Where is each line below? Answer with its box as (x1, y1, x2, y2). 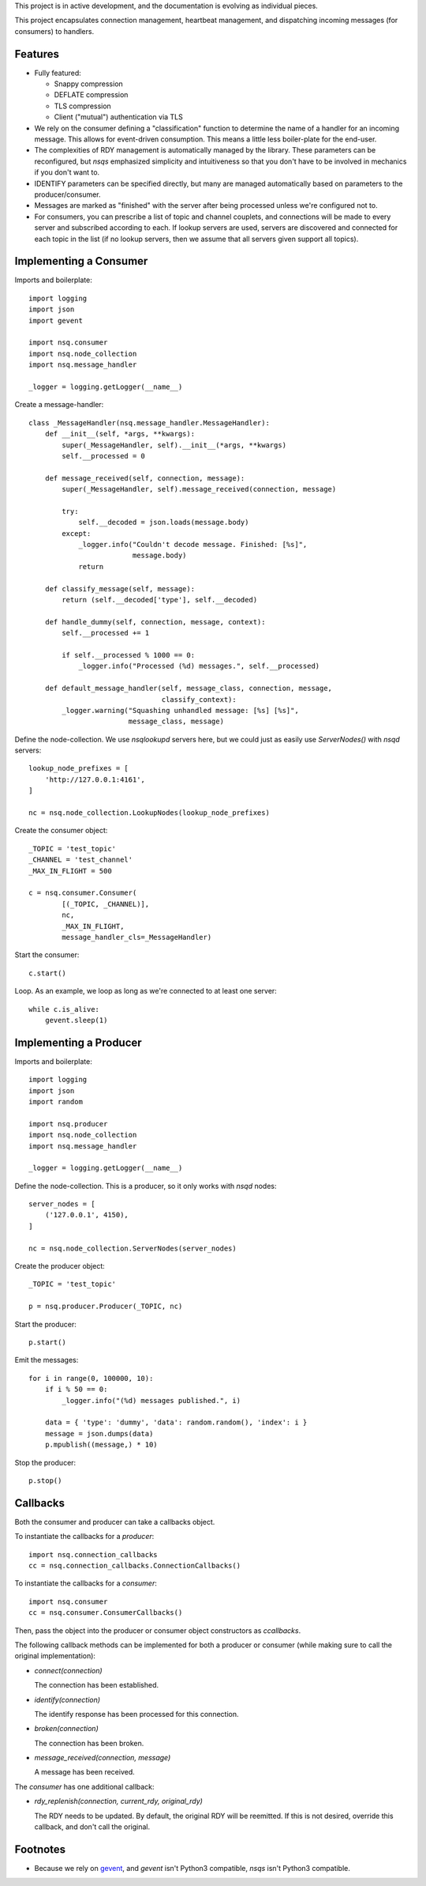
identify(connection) (34, 1695, 101, 1704)
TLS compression (54, 101, 112, 111)
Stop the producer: (14, 1458, 77, 1467)
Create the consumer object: (14, 826, 108, 835)
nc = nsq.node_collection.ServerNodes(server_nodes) (28, 1243, 237, 1253)
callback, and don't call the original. (34, 1822, 150, 1831)
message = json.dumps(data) (44, 1429, 154, 1438)
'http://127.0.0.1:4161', (44, 775, 146, 784)
